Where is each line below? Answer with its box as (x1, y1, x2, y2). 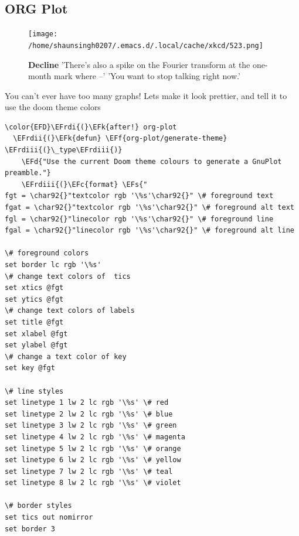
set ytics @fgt (5, 295, 64, 303)
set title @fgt (5, 317, 64, 326)
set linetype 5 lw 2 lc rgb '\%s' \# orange (5, 444, 181, 453)
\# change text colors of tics (5, 272, 131, 281)
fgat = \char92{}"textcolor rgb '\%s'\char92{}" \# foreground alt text (5, 203, 294, 212)
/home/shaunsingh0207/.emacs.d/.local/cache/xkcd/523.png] (28, 41, 263, 50)
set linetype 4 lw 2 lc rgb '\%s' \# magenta (5, 432, 185, 441)
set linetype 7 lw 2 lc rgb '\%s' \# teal (5, 467, 173, 476)
